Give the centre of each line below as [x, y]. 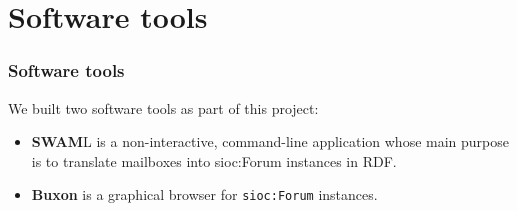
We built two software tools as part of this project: [163, 107]
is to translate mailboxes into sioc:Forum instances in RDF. [214, 160]
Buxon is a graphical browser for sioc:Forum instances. [204, 194]
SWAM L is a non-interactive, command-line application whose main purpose [270, 141]
